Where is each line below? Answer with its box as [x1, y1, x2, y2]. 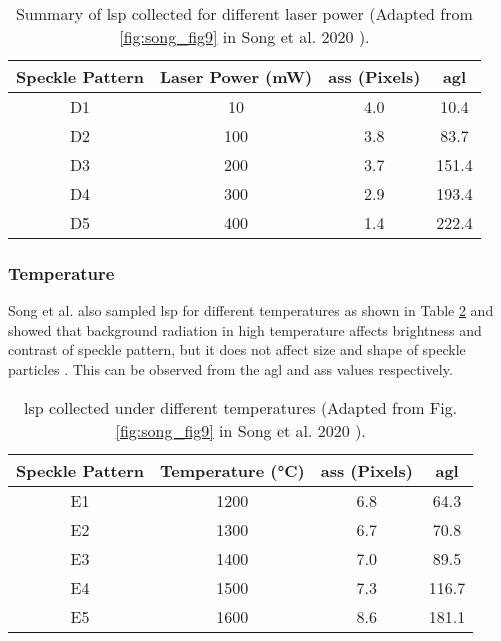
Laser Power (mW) [159, 65, 313, 88]
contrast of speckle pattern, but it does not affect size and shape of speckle [8, 339, 466, 360]
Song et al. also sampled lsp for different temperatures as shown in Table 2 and [8, 300, 494, 321]
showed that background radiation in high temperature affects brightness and [8, 319, 482, 340]
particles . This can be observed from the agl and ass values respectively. [8, 359, 453, 379]
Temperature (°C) [159, 458, 305, 482]
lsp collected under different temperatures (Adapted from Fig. [24, 395, 458, 419]
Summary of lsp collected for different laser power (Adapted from [15, 2, 473, 25]
